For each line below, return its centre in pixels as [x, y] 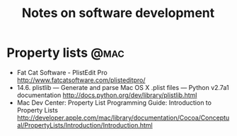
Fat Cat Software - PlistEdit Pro [62, 72]
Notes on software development [118, 13]
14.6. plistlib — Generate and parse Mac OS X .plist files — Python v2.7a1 [123, 87]
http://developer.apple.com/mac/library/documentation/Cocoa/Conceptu [123, 118]
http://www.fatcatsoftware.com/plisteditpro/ [81, 80]
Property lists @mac [65, 53]
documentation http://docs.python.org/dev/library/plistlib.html [107, 95]
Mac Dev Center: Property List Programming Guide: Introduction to [114, 102]
